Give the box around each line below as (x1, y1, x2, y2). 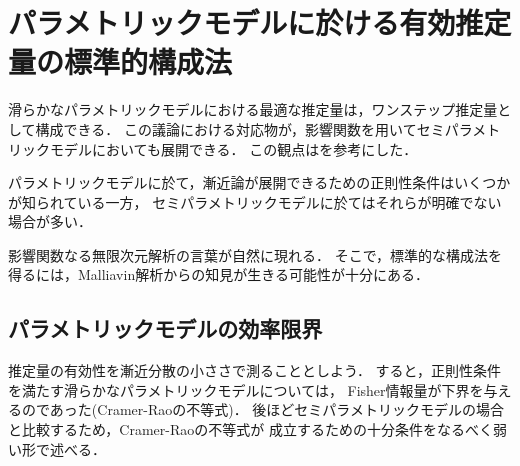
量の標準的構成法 (8, 41, 233, 82)
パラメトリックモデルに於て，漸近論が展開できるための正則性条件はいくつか (8, 172, 511, 193)
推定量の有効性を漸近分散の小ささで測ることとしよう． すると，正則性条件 (8, 360, 501, 381)
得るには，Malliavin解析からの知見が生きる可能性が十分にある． (8, 264, 429, 285)
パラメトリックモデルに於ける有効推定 (8, 2, 512, 43)
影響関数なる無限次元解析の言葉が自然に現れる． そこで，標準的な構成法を (8, 244, 503, 265)
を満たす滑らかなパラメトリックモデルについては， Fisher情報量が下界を (8, 379, 484, 400)
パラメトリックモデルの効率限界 (8, 313, 323, 344)
